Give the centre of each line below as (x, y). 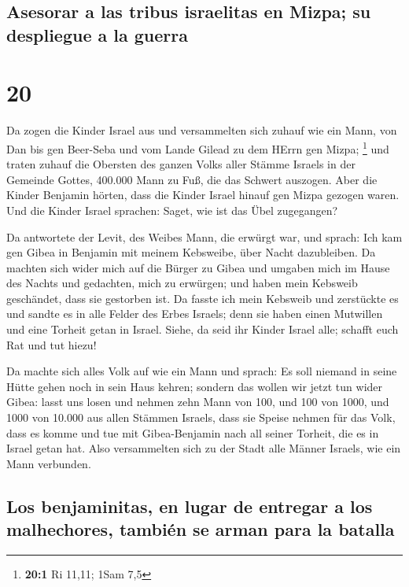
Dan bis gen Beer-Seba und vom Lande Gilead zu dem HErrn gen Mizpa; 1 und (198, 147)
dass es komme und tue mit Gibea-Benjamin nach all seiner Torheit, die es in (193, 432)
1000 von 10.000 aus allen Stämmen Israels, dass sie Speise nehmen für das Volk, (201, 417)
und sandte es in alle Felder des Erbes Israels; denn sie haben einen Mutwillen (195, 314)
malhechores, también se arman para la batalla (201, 529)
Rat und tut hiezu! (52, 344)
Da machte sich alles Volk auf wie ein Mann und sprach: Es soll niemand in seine (202, 371)
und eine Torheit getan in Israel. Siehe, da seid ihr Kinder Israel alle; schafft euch (203, 329)
